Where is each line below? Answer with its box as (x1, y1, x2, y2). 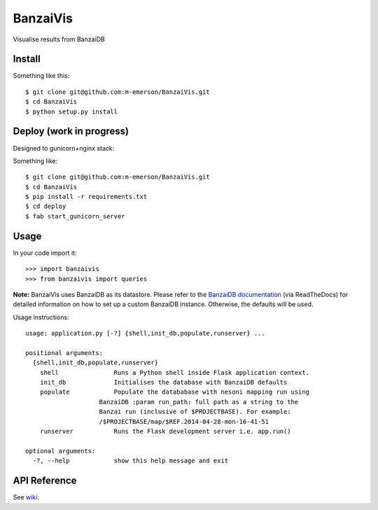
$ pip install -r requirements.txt (25, 193, 148, 201)
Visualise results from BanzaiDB (13, 35, 105, 43)
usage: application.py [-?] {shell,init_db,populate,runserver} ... (25, 329, 265, 338)
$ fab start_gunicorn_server (25, 212, 125, 220)
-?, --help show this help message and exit (32, 457, 229, 465)
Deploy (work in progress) (13, 125, 129, 137)
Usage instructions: (13, 312, 69, 322)
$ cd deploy (25, 202, 66, 210)
